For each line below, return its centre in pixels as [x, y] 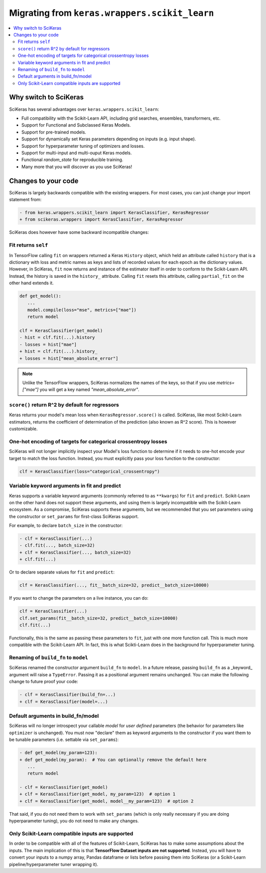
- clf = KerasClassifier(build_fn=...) [67, 695]
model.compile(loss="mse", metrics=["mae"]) [82, 310]
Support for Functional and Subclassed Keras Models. [76, 125]
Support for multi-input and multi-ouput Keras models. [77, 153]
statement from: [25, 199]
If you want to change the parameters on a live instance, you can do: [79, 598]
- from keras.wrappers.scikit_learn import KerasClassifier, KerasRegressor [114, 212]
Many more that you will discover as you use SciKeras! [77, 167]
